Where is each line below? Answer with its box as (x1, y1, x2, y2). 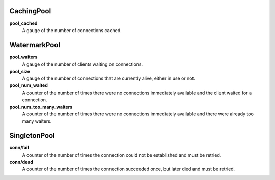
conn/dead (9, 159, 33, 165)
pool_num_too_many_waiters (9, 104, 73, 110)
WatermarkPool (9, 41, 61, 49)
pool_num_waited (9, 82, 48, 88)
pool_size (9, 68, 31, 74)
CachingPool (9, 7, 51, 15)
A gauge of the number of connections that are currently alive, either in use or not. (22, 75, 196, 81)
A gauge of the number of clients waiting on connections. (22, 61, 143, 67)
